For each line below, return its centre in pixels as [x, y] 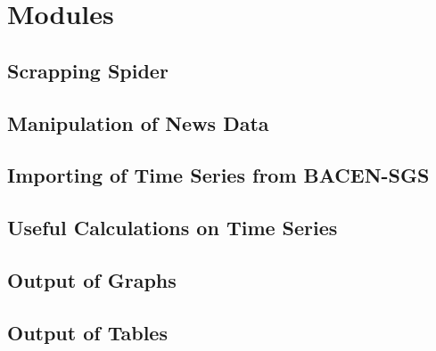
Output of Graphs [92, 279]
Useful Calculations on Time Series [173, 228]
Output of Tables [87, 332]
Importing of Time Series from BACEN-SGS [218, 175]
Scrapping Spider [88, 70]
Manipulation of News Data [138, 122]
